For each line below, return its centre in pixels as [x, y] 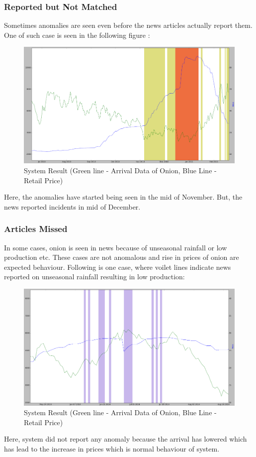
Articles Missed [36, 229]
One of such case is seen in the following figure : [77, 35]
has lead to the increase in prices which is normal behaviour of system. [112, 448]
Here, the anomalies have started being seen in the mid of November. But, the [123, 197]
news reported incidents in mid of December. [72, 206]
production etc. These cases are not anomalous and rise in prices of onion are [122, 257]
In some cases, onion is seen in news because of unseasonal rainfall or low [116, 247]
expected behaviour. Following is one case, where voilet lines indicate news [118, 267]
